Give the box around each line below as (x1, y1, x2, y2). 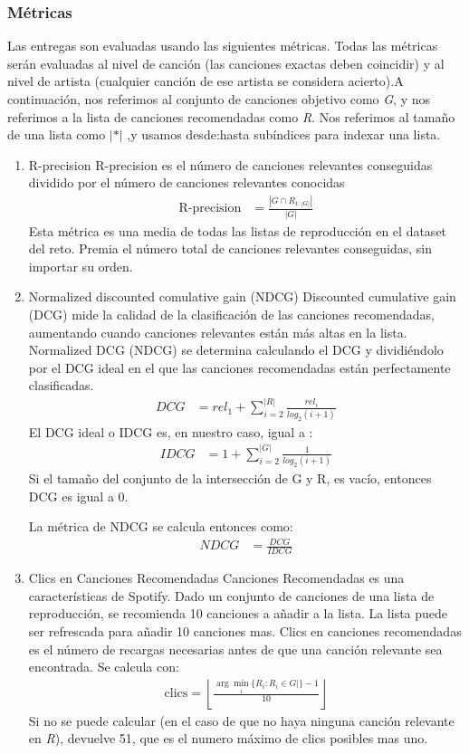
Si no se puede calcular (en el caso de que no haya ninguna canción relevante (28, 711, 455, 730)
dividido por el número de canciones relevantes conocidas (28, 173, 345, 192)
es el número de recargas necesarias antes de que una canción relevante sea (28, 639, 443, 658)
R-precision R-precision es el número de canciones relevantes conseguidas (28, 155, 433, 174)
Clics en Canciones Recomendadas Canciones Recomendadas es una (28, 568, 405, 587)
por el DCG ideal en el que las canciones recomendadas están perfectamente (28, 358, 451, 377)
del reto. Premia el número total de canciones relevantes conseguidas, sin (28, 239, 432, 258)
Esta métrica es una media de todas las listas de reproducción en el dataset (28, 221, 447, 240)
